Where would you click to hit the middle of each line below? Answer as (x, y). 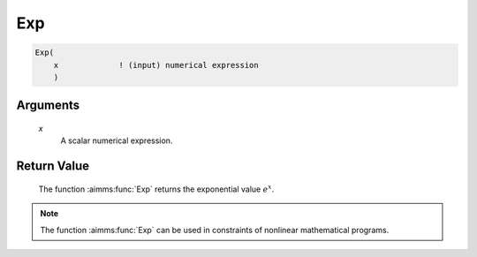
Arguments (48, 106)
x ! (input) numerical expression (156, 65)
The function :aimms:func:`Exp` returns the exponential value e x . (156, 189)
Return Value (53, 166)
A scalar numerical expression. (117, 140)
